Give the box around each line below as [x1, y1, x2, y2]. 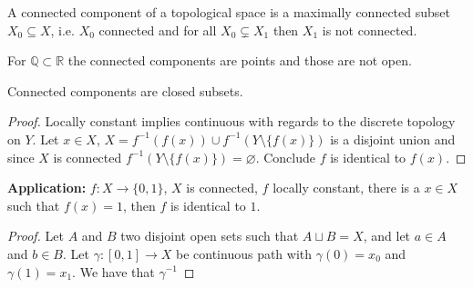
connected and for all [98, 20, 217, 39]
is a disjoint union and [330, 129, 456, 148]
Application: [7, 178, 87, 197]
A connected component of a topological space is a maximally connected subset [7, 3, 450, 21]
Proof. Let [7, 226, 64, 245]
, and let [363, 226, 411, 245]
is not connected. [322, 20, 417, 39]
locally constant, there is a [272, 178, 420, 197]
